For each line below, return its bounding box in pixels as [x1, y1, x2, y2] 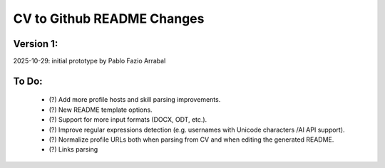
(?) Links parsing [48, 145, 98, 154]
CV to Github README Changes [13, 11, 205, 26]
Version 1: [13, 38, 58, 50]
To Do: [13, 75, 43, 87]
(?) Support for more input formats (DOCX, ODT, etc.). [48, 115, 207, 124]
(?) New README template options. [48, 105, 153, 114]
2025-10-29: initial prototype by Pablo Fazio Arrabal [13, 57, 166, 65]
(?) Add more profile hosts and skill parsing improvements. [48, 95, 221, 104]
